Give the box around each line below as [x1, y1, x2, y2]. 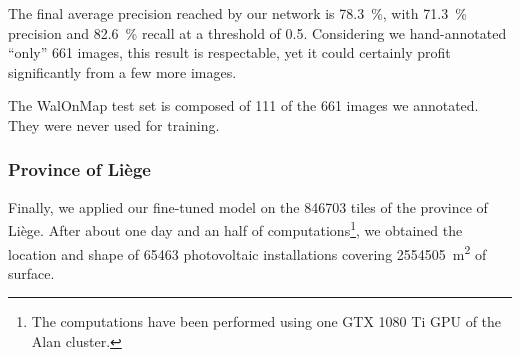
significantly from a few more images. [8, 61, 237, 82]
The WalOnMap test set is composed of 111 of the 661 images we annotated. [8, 95, 479, 116]
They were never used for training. [8, 114, 220, 135]
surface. [8, 262, 55, 283]
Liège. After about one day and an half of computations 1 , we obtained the [8, 217, 463, 241]
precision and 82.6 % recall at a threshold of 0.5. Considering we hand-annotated [8, 22, 507, 43]
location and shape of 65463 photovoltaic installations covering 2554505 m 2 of [8, 240, 487, 264]
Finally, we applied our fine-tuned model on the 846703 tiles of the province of [8, 196, 488, 217]
